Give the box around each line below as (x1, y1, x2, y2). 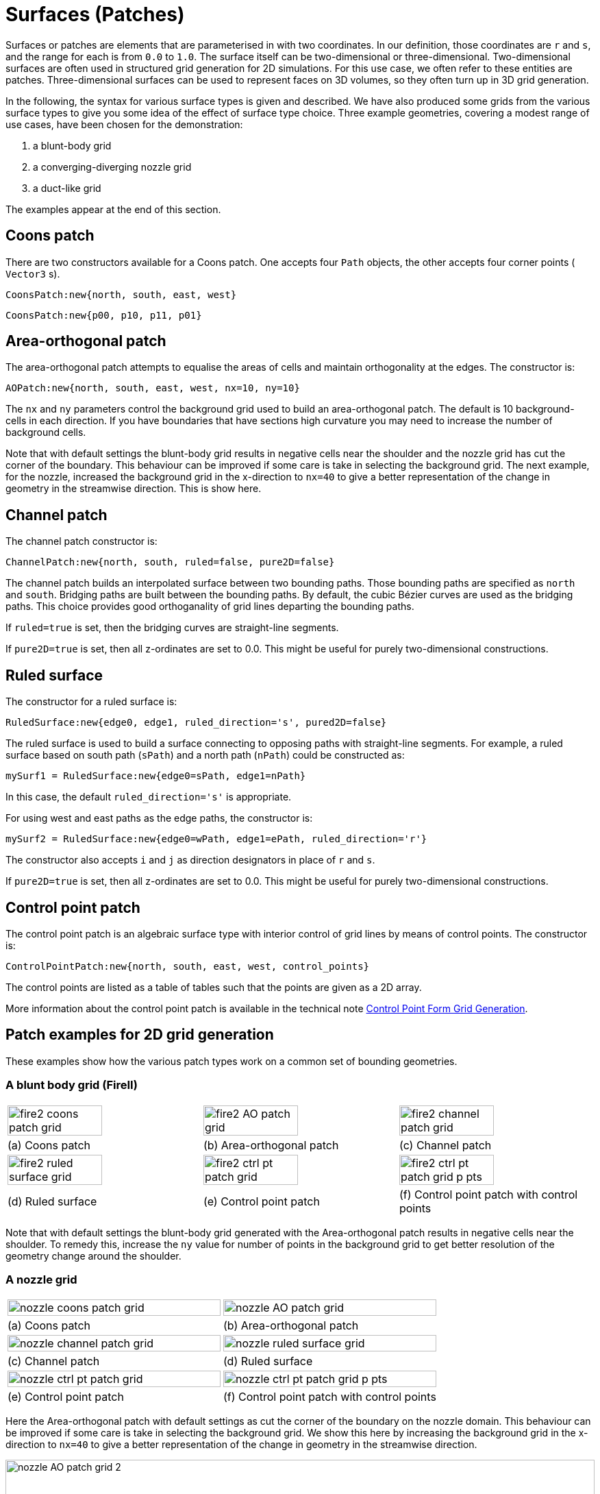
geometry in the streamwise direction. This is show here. (5, 482, 262, 495)
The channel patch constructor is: (5, 535, 158, 548)
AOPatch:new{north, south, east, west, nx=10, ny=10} (5, 382, 300, 394)
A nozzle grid (5, 1272, 77, 1286)
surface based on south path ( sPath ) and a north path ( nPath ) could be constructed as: (5, 749, 405, 761)
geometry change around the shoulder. (5, 1249, 182, 1262)
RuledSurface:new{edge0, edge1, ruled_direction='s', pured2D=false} (5, 717, 387, 728)
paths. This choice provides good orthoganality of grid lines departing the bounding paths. (5, 600, 414, 613)
